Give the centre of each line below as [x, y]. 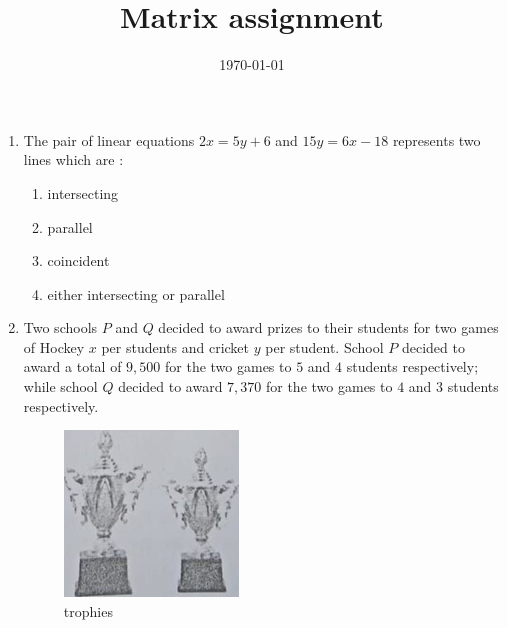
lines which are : [73, 159]
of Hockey [54, 346]
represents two [436, 139]
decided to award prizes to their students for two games [328, 327]
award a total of [72, 366]
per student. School [324, 346]
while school [60, 386]
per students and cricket [175, 346]
